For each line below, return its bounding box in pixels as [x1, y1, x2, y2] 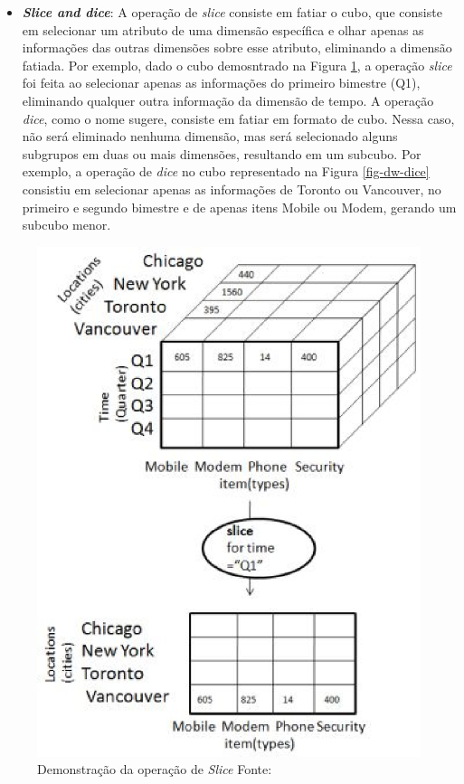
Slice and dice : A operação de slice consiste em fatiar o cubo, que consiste [22, 3, 442, 21]
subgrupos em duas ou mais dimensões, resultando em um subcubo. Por [22, 144, 421, 163]
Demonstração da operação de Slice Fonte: [37, 760, 272, 779]
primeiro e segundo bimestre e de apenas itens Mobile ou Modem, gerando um [22, 197, 457, 216]
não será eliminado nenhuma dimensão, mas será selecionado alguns [22, 127, 398, 146]
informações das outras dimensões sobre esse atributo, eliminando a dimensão [22, 38, 452, 57]
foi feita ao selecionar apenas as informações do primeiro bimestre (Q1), [22, 73, 421, 92]
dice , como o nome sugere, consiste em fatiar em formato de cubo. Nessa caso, [22, 109, 455, 128]
